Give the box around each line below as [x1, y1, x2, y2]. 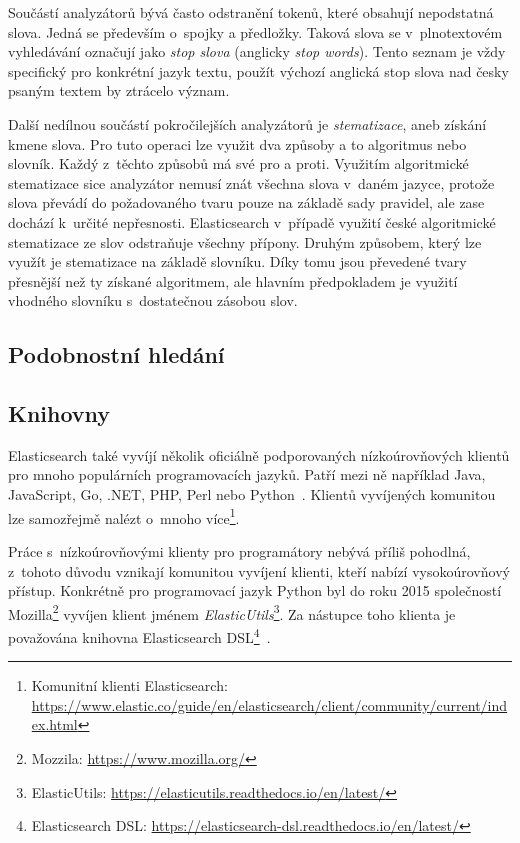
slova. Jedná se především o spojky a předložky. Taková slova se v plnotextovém [8, 21, 503, 42]
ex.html [31, 714, 78, 735]
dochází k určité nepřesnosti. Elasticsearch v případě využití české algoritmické [8, 211, 496, 232]
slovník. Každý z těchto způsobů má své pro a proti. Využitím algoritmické [8, 153, 469, 174]
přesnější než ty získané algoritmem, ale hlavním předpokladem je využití [8, 270, 458, 291]
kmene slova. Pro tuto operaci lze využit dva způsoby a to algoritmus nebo [8, 133, 467, 154]
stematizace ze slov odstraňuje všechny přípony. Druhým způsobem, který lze [8, 231, 482, 252]
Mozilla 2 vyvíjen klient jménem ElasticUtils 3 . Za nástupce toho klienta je [8, 600, 456, 624]
